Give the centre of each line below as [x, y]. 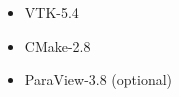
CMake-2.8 [57, 45]
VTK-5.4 [51, 12]
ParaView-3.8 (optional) [98, 79]
